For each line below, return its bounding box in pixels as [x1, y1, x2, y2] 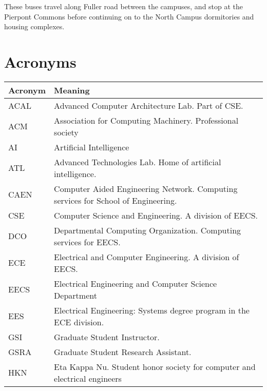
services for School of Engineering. [54, 194, 177, 206]
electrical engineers [54, 372, 122, 384]
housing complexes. [4, 21, 65, 32]
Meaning [54, 84, 90, 96]
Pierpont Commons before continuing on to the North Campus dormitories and [4, 11, 254, 22]
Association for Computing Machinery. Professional [54, 114, 239, 126]
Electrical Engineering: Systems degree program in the [54, 304, 250, 316]
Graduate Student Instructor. [54, 330, 160, 343]
